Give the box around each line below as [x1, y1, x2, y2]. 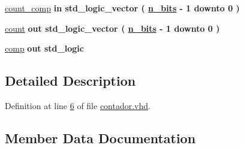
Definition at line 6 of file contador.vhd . [5, 99, 150, 111]
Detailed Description [5, 71, 136, 90]
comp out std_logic [5, 42, 84, 55]
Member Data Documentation [5, 128, 196, 147]
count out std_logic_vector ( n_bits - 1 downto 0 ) [5, 22, 220, 34]
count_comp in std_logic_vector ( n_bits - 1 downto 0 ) [5, 2, 240, 14]
